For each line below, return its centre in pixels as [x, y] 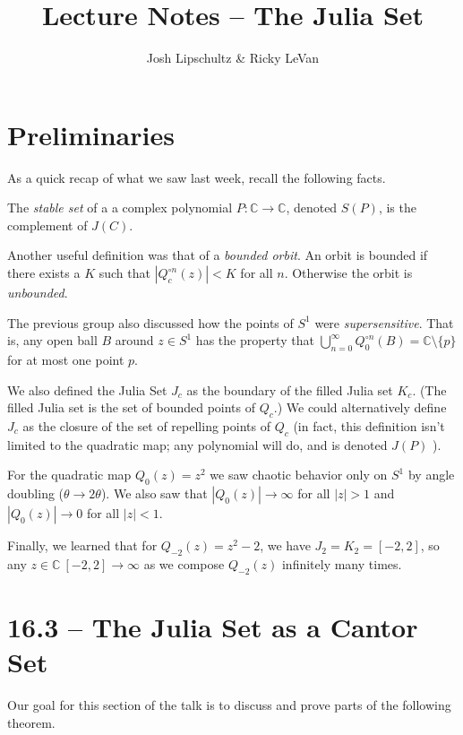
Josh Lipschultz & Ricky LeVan [233, 58]
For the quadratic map [69, 475]
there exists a [44, 273]
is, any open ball [52, 340]
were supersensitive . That [384, 322]
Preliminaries [91, 134]
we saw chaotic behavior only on [299, 475]
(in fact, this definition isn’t [369, 426]
